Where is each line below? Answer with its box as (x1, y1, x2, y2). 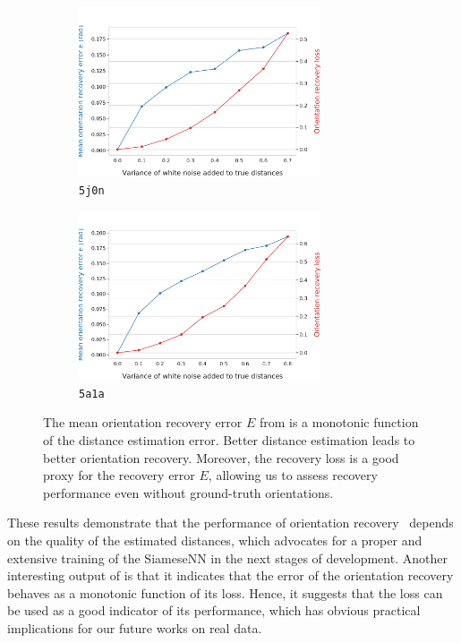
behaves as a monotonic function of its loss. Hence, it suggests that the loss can (7, 583, 443, 602)
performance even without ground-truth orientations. (43, 483, 334, 502)
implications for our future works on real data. (7, 618, 262, 637)
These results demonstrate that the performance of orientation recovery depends (7, 513, 454, 532)
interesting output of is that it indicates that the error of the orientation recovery (7, 566, 454, 585)
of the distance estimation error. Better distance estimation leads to (43, 431, 415, 450)
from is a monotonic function (259, 413, 419, 432)
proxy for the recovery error (43, 466, 195, 484)
